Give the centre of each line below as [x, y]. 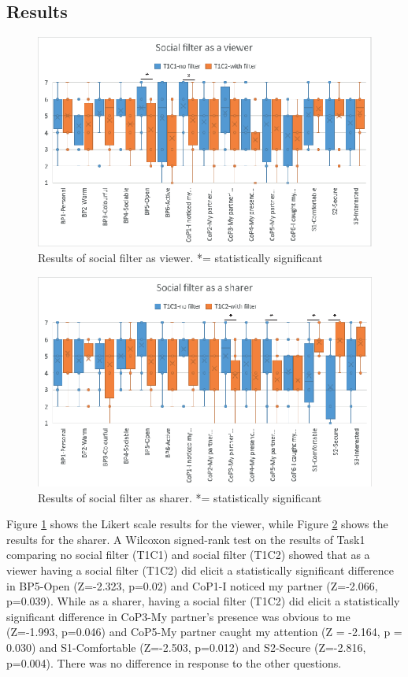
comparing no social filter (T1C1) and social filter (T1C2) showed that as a [188, 555]
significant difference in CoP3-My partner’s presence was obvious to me [178, 616]
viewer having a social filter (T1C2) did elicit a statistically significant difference [200, 570]
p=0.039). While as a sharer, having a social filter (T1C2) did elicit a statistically [203, 601]
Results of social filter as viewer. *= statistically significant [180, 258]
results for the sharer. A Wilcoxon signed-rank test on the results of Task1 [186, 539]
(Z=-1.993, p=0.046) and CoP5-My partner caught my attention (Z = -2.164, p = [204, 632]
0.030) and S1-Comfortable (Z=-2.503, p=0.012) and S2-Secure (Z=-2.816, [186, 647]
